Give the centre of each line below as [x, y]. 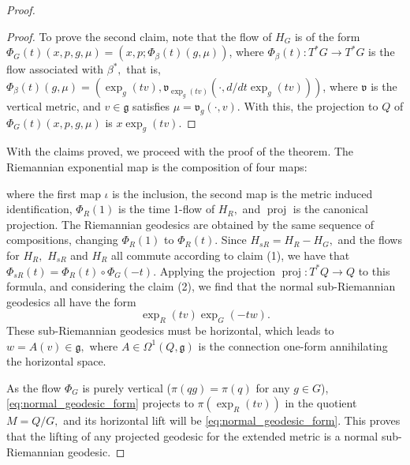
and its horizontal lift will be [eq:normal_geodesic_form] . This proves [232, 420]
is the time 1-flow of [167, 209]
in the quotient [321, 403]
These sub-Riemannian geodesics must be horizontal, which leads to [170, 330]
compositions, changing [62, 240]
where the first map [54, 193]
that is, [143, 69]
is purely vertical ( [127, 387]
